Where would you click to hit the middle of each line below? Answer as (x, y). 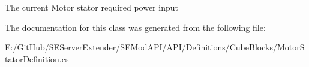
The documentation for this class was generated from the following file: (135, 27)
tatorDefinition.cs (37, 58)
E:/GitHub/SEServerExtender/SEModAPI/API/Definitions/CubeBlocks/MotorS (155, 47)
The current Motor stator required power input (91, 7)
